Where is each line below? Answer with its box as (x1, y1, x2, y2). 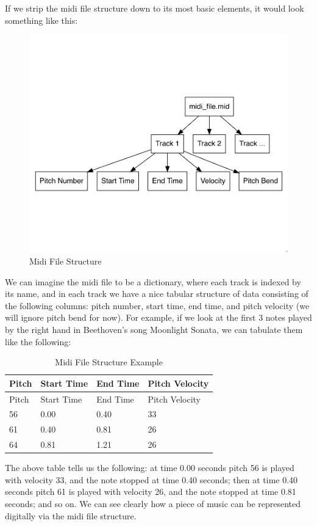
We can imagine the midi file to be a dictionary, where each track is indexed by (5, 275, 301, 288)
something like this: (5, 13, 78, 26)
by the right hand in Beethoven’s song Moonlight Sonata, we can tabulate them (5, 323, 303, 335)
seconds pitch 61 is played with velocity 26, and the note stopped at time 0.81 (5, 485, 296, 498)
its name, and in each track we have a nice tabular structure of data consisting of (5, 287, 308, 300)
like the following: (5, 335, 71, 348)
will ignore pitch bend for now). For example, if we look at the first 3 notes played (5, 311, 312, 324)
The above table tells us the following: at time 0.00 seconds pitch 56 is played (5, 461, 294, 474)
